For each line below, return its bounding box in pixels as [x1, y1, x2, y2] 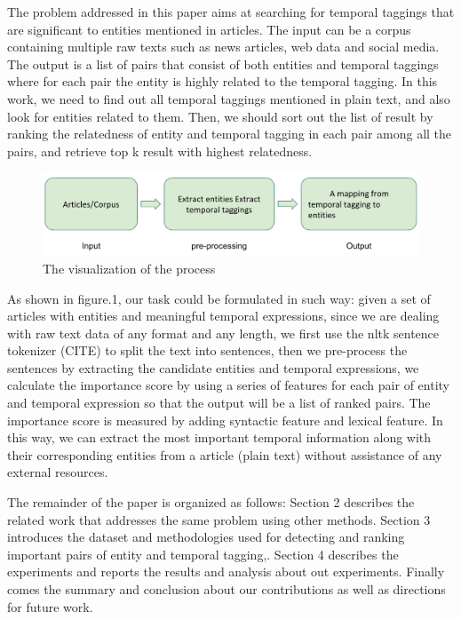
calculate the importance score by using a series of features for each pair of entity [7, 376, 449, 394]
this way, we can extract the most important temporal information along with [7, 428, 432, 447]
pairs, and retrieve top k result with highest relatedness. [7, 141, 313, 160]
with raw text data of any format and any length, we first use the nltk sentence [7, 323, 440, 342]
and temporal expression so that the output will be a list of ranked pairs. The [7, 393, 431, 412]
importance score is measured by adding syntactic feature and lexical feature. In [7, 410, 443, 429]
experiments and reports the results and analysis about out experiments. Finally [7, 562, 445, 581]
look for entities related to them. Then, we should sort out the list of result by [7, 107, 433, 125]
